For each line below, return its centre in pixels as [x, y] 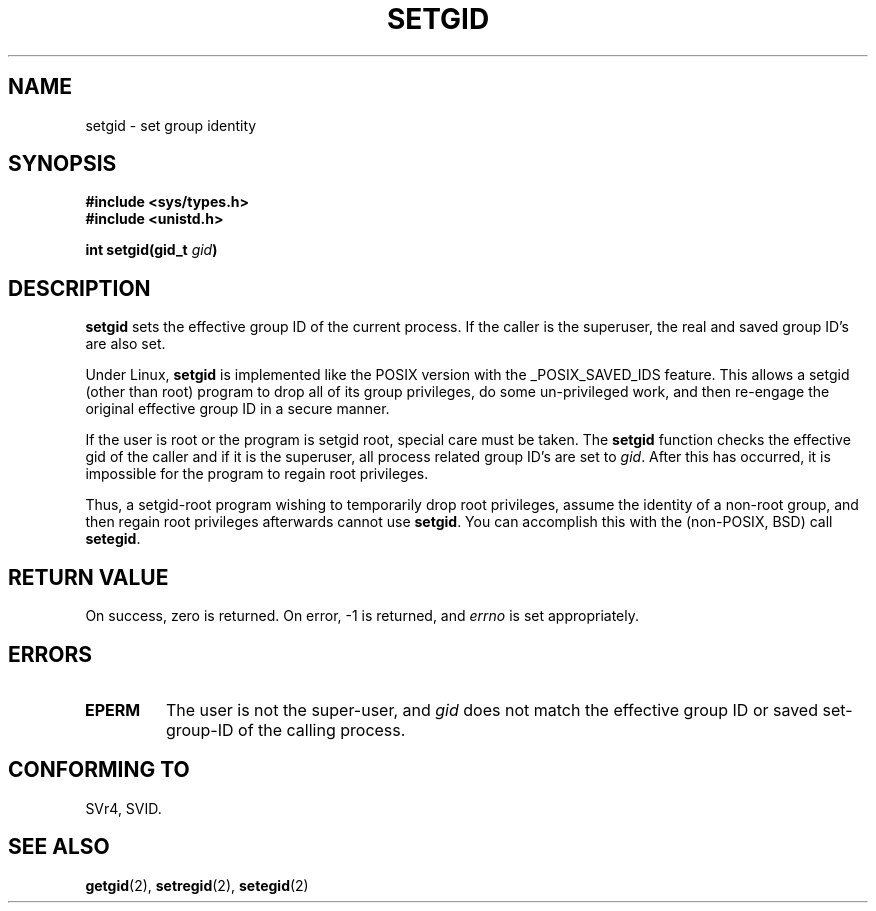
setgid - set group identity [171, 125]
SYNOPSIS [62, 164]
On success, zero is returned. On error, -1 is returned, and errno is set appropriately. [362, 616]
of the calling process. [322, 729]
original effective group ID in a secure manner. [237, 409]
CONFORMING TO [99, 770]
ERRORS [50, 654]
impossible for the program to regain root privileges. [257, 474]
